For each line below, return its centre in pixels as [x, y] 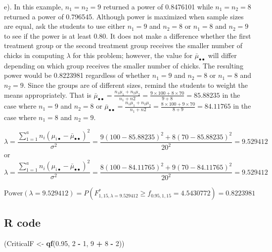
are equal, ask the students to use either [65, 26]
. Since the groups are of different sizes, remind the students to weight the [136, 85]
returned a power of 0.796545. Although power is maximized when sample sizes [124, 16]
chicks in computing [34, 55]
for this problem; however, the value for [133, 55]
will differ [222, 55]
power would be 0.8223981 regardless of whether [77, 75]
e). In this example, [34, 6]
